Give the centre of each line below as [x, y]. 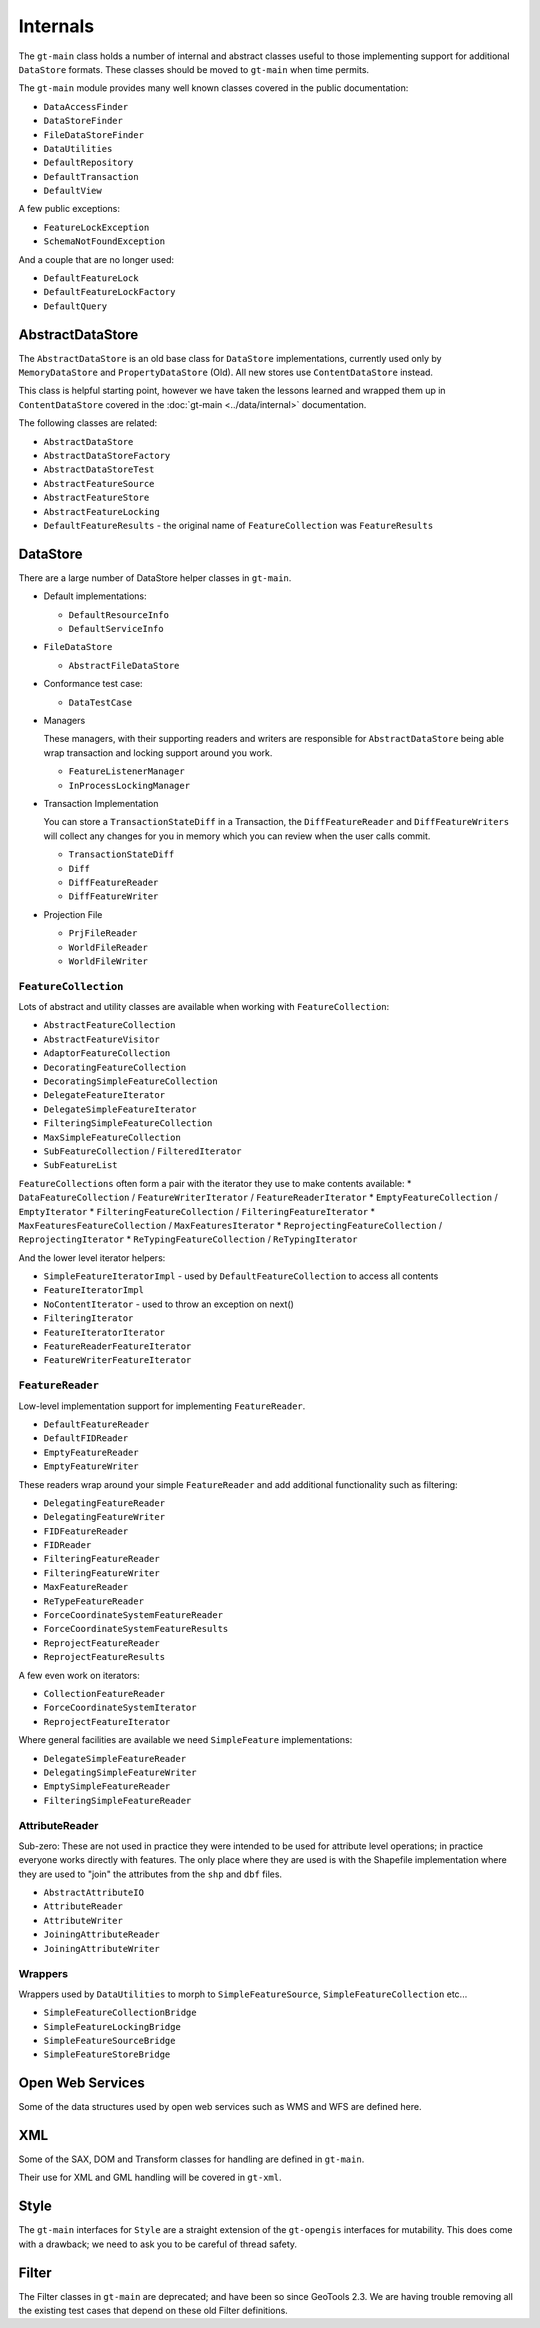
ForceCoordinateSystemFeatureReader [133, 1615]
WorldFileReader [108, 947]
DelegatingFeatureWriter [104, 1517]
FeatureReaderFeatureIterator [117, 1346]
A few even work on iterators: [79, 1675]
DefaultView [72, 191]
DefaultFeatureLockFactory [109, 292]
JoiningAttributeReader [101, 1934]
